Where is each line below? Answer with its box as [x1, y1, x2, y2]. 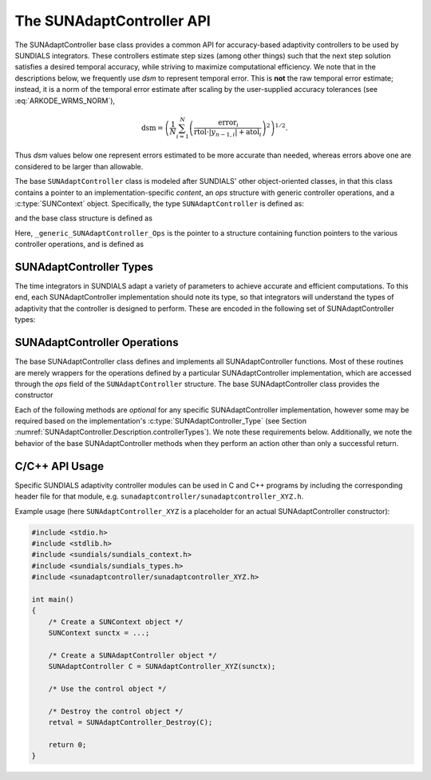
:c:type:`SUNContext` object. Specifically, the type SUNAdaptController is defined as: [14, 198, 305, 208]
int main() [31, 595, 74, 603]
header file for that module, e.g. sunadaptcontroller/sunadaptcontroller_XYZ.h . [14, 491, 304, 501]
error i [218, 118, 239, 129]
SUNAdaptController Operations [14, 336, 179, 349]
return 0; [48, 740, 87, 749]
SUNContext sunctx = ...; [48, 628, 150, 638]
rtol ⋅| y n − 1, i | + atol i [193, 128, 263, 138]
